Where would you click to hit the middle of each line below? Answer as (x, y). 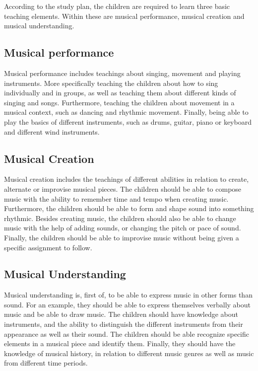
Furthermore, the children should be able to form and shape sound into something (129, 208)
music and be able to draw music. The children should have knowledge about (121, 314)
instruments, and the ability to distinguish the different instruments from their (124, 324)
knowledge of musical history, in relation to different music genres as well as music (129, 353)
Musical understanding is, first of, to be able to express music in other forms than (128, 295)
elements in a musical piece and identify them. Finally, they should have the (120, 343)
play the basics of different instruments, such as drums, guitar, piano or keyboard (128, 121)
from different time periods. (46, 363)
